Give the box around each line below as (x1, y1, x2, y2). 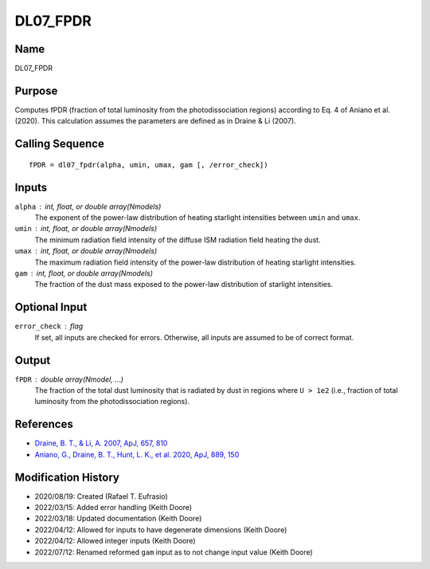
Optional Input (14, 300, 88, 314)
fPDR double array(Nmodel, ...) (14, 375, 123, 384)
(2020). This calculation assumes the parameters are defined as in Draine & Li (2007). (14, 116, 296, 126)
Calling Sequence (14, 137, 105, 151)
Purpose (14, 84, 58, 97)
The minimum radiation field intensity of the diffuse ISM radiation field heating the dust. (34, 235, 322, 245)
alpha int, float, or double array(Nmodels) (14, 202, 162, 211)
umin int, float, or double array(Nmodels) (14, 224, 158, 233)
